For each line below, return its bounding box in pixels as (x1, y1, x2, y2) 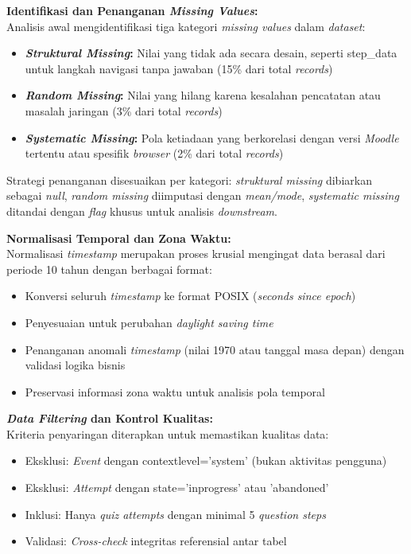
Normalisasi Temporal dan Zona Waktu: (6, 229, 231, 246)
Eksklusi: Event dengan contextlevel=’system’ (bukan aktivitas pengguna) (25, 452, 387, 469)
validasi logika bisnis (25, 357, 126, 373)
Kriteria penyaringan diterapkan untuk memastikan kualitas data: (6, 425, 329, 442)
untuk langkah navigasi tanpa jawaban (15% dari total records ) (25, 60, 333, 76)
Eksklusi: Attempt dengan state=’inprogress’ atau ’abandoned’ (25, 479, 329, 496)
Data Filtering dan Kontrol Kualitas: (6, 410, 213, 427)
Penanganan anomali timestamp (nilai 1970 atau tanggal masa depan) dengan (25, 341, 405, 357)
